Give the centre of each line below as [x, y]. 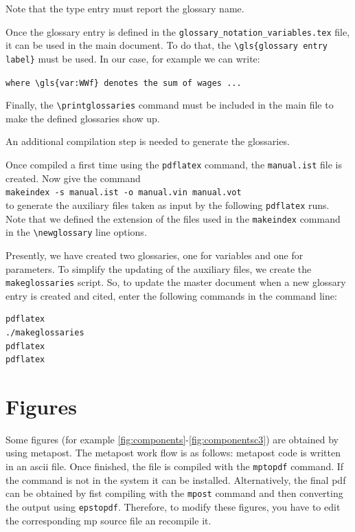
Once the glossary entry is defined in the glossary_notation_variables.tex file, [178, 31]
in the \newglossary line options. [76, 232]
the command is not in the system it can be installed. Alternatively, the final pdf [176, 479]
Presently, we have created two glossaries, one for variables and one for [154, 255]
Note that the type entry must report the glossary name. [125, 8]
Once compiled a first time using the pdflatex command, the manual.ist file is [174, 165]
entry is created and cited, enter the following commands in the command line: [171, 295]
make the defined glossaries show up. [83, 118]
